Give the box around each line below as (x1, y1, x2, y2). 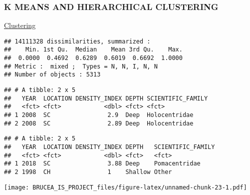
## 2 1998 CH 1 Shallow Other (4, 168, 172, 175)
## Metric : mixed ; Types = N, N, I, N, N (4, 62, 158, 70)
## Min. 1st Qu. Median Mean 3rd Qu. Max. (4, 46, 183, 53)
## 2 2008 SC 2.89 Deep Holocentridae (4, 119, 194, 127)
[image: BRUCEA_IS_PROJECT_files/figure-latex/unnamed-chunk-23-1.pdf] (4, 183, 247, 191)
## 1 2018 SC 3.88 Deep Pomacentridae (4, 160, 201, 167)
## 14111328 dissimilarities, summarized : (4, 37, 151, 45)
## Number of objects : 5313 (4, 71, 101, 78)
